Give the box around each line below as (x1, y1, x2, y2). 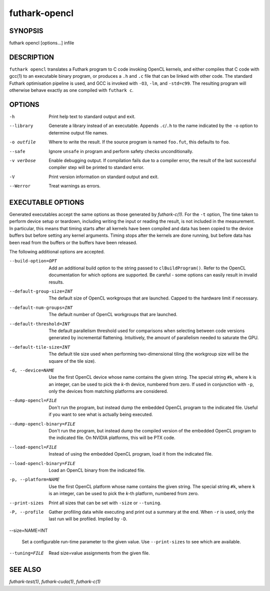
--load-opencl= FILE (9, 444, 57, 450)
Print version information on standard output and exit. (48, 174, 159, 180)
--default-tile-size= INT (9, 344, 70, 350)
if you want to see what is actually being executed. (48, 411, 153, 417)
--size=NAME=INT (9, 527, 48, 533)
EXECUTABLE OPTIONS (9, 198, 84, 207)
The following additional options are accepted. (9, 249, 105, 255)
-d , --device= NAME (9, 367, 54, 373)
